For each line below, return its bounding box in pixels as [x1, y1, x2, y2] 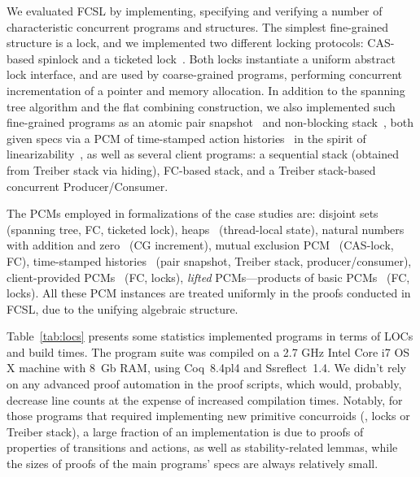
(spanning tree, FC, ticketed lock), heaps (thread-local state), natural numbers [7, 220, 405, 237]
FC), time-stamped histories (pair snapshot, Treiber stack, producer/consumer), [7, 252, 412, 269]
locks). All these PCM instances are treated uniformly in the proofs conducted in [7, 284, 411, 301]
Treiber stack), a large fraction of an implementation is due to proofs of [7, 423, 364, 440]
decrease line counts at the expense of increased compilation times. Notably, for [7, 391, 403, 408]
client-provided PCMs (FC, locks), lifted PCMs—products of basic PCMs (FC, [7, 268, 410, 285]
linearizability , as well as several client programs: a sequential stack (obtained [7, 145, 400, 163]
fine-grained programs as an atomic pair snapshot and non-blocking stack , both [7, 114, 413, 131]
